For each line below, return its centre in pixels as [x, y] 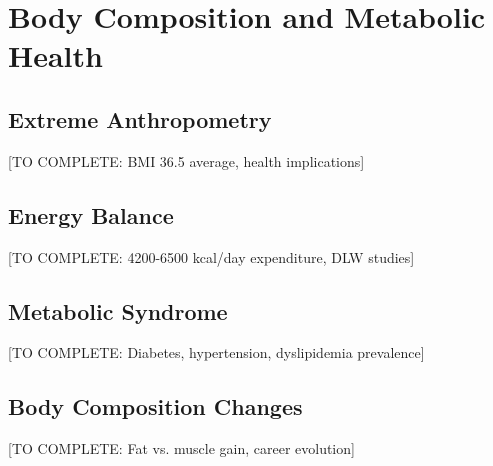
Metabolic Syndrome [118, 310]
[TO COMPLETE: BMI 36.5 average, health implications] [186, 160]
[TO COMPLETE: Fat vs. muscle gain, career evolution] [181, 448]
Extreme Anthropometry [140, 118]
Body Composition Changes [155, 406]
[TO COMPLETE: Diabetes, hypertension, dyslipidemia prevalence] [216, 352]
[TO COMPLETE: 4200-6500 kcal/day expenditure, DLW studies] [211, 256]
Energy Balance [91, 214]
